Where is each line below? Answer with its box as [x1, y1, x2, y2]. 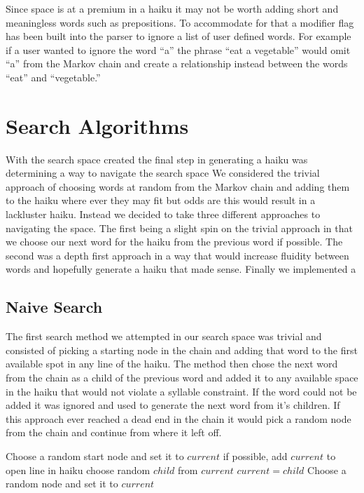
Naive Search [6, 296, 103, 318]
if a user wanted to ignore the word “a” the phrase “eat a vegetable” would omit [6, 42, 351, 57]
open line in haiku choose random [6, 462, 150, 477]
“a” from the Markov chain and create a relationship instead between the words [6, 56, 348, 71]
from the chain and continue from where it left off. [6, 425, 222, 440]
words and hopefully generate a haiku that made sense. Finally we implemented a [6, 262, 356, 276]
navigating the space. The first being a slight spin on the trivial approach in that [6, 220, 353, 235]
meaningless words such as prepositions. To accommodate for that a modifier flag [6, 15, 354, 29]
